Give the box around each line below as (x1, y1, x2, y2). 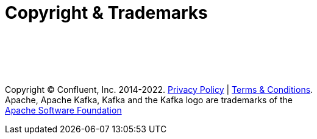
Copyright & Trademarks (5, 2, 208, 23)
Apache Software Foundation (5, 104, 122, 115)
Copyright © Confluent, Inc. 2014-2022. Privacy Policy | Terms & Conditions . (5, 84, 313, 95)
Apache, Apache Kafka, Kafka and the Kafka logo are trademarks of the (5, 94, 293, 105)
